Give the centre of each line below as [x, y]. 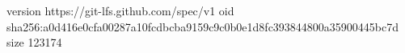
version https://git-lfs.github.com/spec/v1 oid [120, 10]
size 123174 [34, 42]
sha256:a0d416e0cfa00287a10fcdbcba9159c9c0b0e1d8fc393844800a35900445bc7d [203, 26]
